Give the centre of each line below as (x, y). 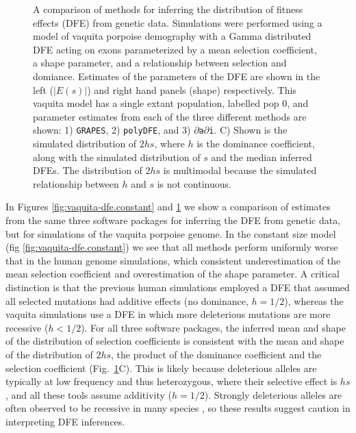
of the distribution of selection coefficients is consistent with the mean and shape (175, 341)
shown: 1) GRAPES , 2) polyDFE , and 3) (112, 130)
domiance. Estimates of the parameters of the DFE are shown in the (177, 76)
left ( (43, 89)
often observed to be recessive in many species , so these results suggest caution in (178, 408)
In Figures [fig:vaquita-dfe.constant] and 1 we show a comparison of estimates (168, 207)
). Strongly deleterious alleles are (273, 394)
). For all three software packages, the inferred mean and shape (213, 327)
